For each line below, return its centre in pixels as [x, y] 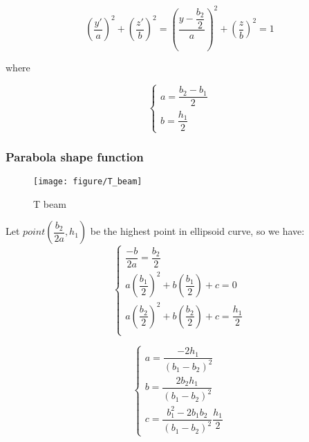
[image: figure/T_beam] [88, 182]
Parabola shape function [75, 156]
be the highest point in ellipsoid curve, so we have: [197, 231]
